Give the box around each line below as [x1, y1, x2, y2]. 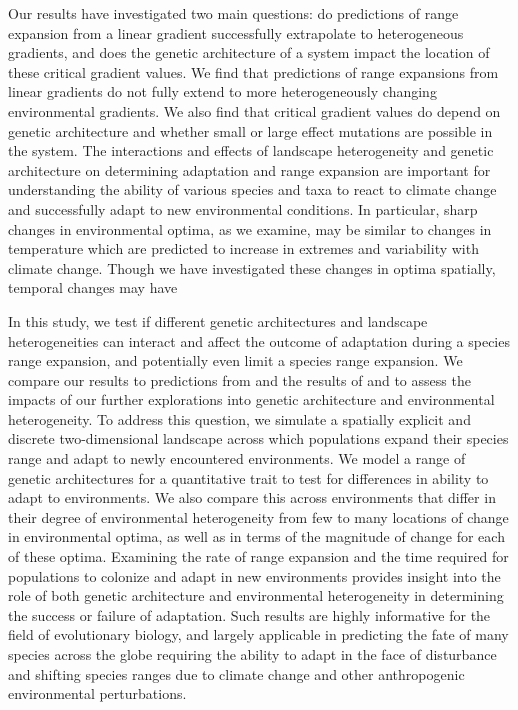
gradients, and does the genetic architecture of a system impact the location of [8, 42, 490, 63]
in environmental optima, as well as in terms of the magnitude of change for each [8, 526, 505, 547]
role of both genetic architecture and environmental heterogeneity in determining [8, 585, 504, 606]
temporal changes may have [8, 277, 178, 298]
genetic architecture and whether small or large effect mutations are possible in [8, 120, 493, 141]
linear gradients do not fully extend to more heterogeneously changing [8, 81, 437, 102]
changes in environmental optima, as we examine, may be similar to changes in [8, 218, 492, 239]
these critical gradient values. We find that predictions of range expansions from [8, 61, 499, 82]
